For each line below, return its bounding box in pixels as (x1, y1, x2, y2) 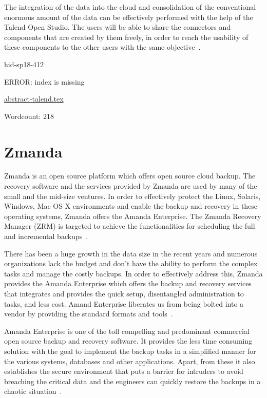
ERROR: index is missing (4, 76, 85, 87)
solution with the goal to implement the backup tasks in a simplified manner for (4, 345, 256, 356)
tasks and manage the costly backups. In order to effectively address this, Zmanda (4, 268, 263, 278)
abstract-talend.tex (4, 93, 64, 104)
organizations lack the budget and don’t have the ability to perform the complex (4, 258, 258, 269)
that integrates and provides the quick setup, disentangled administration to (4, 288, 244, 298)
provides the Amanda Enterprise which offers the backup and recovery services (4, 278, 252, 289)
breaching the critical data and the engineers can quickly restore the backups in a (4, 375, 261, 386)
